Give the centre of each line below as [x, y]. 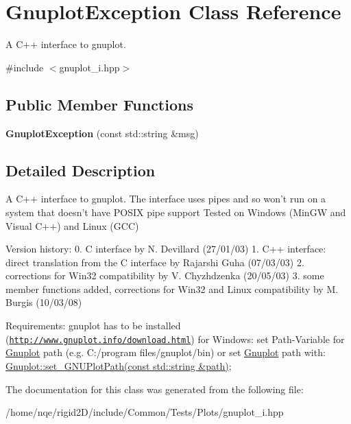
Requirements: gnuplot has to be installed [93, 326]
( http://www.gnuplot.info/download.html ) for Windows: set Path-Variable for [175, 339]
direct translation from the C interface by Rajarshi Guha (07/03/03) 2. [155, 262]
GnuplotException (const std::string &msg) [102, 133]
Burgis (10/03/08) [44, 302]
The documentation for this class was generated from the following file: [155, 389]
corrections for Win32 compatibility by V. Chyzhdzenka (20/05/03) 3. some [165, 275]
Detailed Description [81, 170]
